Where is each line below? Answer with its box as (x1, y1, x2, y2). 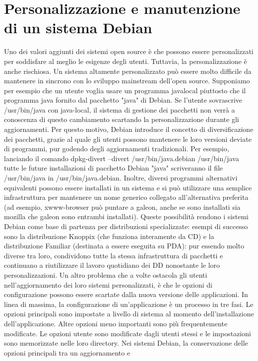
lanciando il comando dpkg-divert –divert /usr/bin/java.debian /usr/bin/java (4, 153, 239, 163)
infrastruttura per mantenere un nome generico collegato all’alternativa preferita (4, 192, 249, 202)
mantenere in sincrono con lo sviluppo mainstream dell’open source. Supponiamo (4, 75, 250, 86)
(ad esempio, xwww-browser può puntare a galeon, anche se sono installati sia (4, 201, 241, 212)
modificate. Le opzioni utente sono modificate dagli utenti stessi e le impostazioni (4, 328, 251, 338)
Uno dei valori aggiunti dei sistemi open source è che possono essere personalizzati (4, 46, 254, 57)
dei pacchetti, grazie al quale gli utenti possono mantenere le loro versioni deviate (4, 133, 252, 144)
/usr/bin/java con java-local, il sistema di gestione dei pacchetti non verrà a (4, 104, 235, 115)
